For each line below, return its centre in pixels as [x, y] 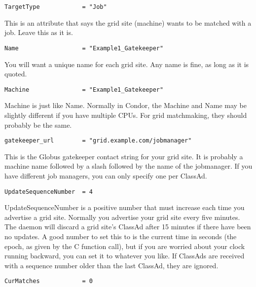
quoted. [16, 74]
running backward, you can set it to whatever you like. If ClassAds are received [125, 256]
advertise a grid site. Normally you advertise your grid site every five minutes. [122, 217]
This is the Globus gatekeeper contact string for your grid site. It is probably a [124, 156]
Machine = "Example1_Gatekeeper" [84, 90]
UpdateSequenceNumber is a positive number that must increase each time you [125, 207]
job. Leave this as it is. [39, 32]
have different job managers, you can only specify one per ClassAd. [106, 175]
